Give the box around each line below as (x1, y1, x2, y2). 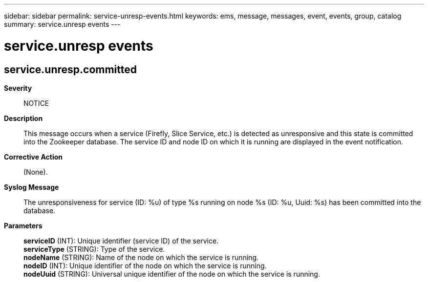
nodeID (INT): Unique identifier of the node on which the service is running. (23, 261, 267, 270)
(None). (23, 167, 48, 176)
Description (4, 114, 43, 122)
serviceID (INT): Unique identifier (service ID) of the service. (23, 236, 219, 245)
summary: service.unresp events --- (4, 20, 121, 28)
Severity (4, 83, 32, 92)
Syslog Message (4, 182, 59, 191)
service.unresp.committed (4, 63, 137, 76)
